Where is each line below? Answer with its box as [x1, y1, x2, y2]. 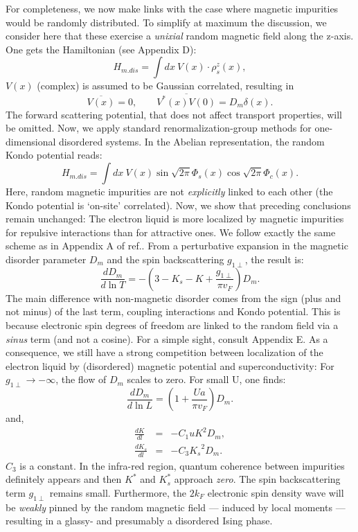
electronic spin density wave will [207, 485, 344, 499]
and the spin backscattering [107, 252, 224, 267]
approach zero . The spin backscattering [174, 472, 341, 486]
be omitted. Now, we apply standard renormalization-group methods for [6, 121, 312, 135]
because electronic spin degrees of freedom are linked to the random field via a [6, 318, 339, 332]
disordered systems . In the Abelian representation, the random [59, 134, 325, 148]
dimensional [6, 134, 56, 148]
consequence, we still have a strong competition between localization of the [6, 345, 323, 360]
